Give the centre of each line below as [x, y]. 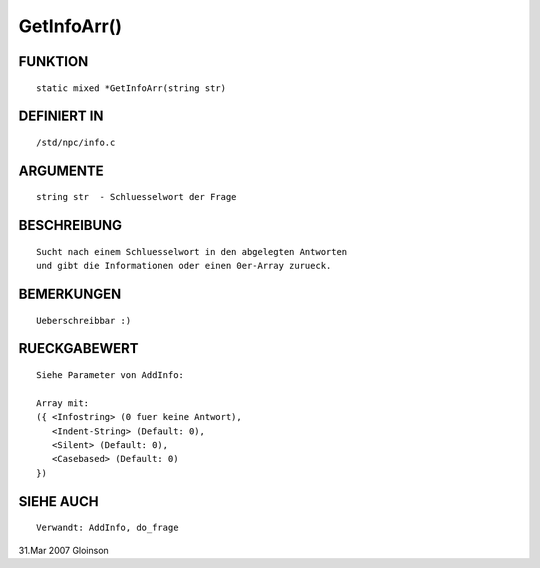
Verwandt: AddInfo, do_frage [107, 528]
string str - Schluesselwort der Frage [136, 197]
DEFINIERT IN [61, 116]
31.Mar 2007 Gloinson [63, 550]
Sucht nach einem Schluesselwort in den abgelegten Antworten [192, 251]
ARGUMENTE [61, 170]
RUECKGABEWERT [78, 348]
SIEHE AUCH [58, 501]
